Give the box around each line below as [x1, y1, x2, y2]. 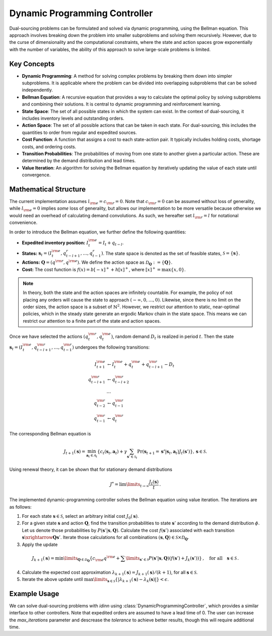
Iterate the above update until [22, 576, 83, 582]
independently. [22, 87, 53, 93]
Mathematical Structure [9, 185, 86, 193]
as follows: [9, 504, 32, 510]
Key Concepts [9, 60, 55, 68]
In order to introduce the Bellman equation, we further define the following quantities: [9, 229, 186, 235]
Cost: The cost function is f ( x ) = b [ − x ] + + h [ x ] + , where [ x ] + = [22, 266, 161, 272]
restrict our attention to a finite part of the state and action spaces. [23, 318, 161, 324]
